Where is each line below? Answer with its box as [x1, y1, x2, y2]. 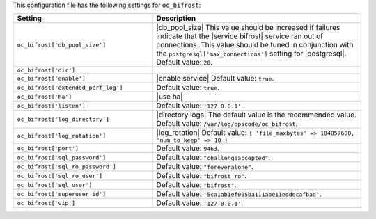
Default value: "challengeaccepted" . [156, 153, 271, 163]
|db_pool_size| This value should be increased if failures [156, 23, 340, 33]
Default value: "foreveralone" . [156, 162, 254, 172]
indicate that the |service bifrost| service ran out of [156, 31, 324, 41]
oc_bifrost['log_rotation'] [17, 132, 107, 140]
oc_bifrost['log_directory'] [17, 115, 110, 123]
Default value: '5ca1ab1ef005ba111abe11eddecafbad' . [156, 189, 322, 199]
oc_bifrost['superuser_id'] [17, 190, 107, 197]
